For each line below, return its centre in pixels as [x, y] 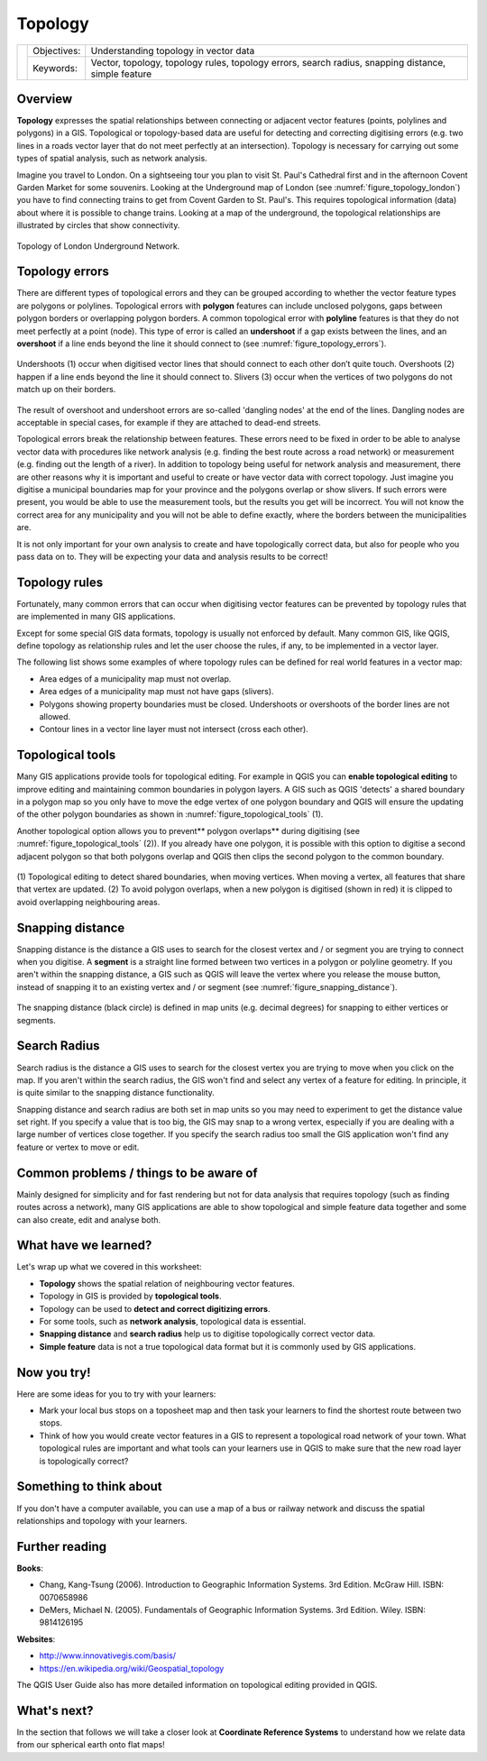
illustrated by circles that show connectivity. [98, 225]
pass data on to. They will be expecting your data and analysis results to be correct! [172, 556]
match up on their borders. [66, 390]
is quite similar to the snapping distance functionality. [116, 1093]
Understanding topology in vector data [173, 50]
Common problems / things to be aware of [137, 1173]
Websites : [36, 1639]
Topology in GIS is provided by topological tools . [130, 1296]
